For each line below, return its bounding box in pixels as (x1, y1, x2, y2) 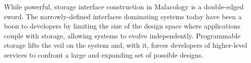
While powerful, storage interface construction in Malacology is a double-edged (4, 1, 244, 11)
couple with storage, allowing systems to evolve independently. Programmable (4, 30, 241, 40)
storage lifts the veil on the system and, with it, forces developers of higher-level (4, 40, 248, 50)
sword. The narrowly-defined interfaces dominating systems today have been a (4, 11, 242, 21)
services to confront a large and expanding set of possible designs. (4, 49, 203, 60)
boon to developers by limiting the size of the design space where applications (4, 21, 241, 31)
